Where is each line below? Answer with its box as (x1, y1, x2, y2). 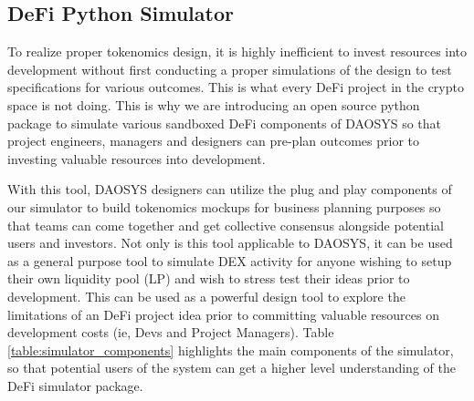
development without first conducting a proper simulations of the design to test (7, 59, 452, 78)
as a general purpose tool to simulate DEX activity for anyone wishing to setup (7, 251, 452, 270)
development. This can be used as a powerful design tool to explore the (7, 286, 406, 305)
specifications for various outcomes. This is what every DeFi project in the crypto (7, 77, 464, 97)
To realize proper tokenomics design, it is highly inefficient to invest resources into (7, 42, 468, 61)
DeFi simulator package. (7, 375, 143, 395)
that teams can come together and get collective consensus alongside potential (7, 215, 444, 234)
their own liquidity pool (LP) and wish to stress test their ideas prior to (7, 269, 410, 288)
